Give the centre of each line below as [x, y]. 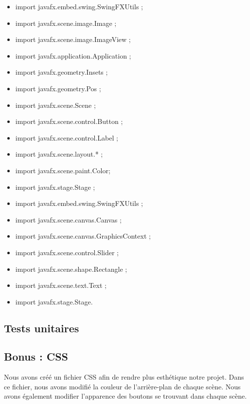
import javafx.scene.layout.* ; [59, 154]
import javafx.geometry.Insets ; [62, 72]
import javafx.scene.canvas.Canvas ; [68, 219]
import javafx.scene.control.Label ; [67, 137]
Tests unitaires [42, 328]
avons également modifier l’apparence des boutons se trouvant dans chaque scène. [125, 396]
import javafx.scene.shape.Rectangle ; [71, 269]
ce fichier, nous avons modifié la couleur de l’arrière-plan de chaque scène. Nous [122, 386]
